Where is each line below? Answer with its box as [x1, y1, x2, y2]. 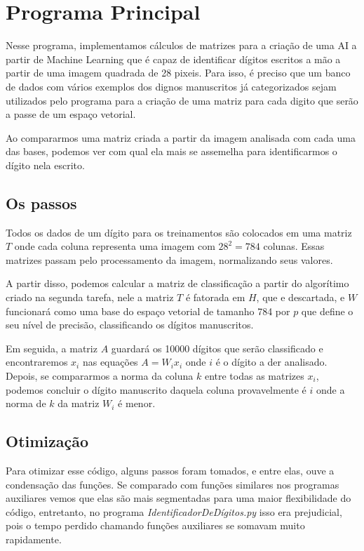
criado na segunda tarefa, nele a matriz [6, 290, 174, 305]
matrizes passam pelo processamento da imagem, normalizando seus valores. [6, 252, 333, 267]
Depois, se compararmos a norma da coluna [6, 369, 194, 383]
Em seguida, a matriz [6, 340, 97, 355]
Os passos [6, 192, 77, 213]
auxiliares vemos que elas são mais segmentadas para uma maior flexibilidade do [6, 491, 351, 505]
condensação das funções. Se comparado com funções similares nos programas [6, 477, 339, 491]
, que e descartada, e [256, 290, 345, 305]
